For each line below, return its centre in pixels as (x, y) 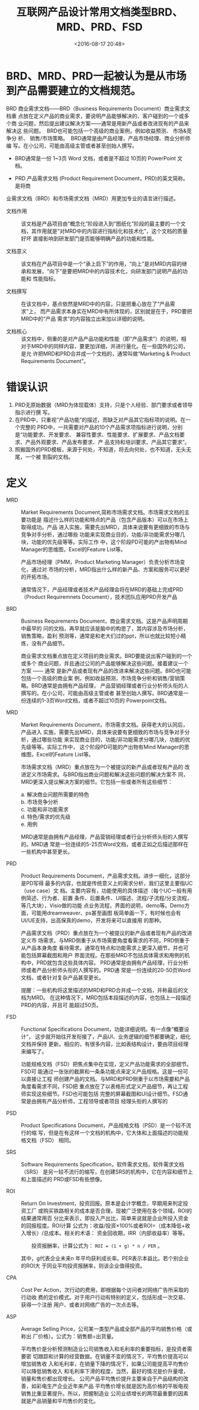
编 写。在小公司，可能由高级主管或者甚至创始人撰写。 (72, 146)
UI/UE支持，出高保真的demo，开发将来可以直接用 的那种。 (93, 920)
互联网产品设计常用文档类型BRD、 (99, 12)
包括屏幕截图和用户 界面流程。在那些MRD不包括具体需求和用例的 (105, 955)
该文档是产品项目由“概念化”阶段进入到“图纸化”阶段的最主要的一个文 (103, 223)
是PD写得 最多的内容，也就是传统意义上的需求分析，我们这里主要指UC (107, 883)
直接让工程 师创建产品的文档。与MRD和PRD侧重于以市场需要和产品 (108, 1078)
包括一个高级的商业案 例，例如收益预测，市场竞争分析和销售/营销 (100, 678)
